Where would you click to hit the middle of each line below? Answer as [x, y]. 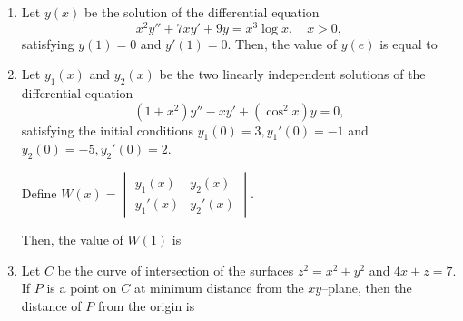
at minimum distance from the [219, 288]
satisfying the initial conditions [108, 130]
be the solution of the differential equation [202, 12]
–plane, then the [367, 288]
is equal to [409, 43]
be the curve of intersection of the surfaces [176, 270]
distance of [51, 306]
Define [39, 193]
